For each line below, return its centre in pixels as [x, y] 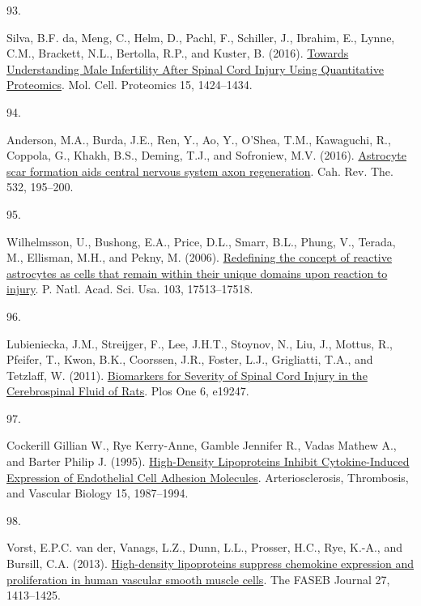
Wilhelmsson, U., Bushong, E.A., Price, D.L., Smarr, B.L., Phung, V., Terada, [201, 241]
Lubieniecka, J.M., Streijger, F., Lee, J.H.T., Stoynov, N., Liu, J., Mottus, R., [200, 343]
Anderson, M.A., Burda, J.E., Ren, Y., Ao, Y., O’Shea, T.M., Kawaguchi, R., [199, 139]
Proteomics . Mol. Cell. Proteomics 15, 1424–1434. [130, 85]
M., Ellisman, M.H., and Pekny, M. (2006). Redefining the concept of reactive [199, 257]
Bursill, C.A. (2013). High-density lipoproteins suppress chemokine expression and [210, 563]
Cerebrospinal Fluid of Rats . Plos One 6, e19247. [128, 391]
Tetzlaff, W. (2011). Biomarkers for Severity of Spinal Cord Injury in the [187, 375]
